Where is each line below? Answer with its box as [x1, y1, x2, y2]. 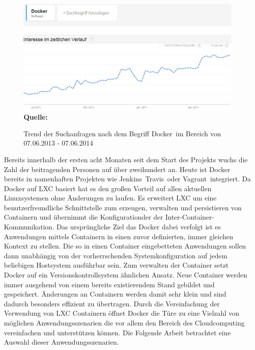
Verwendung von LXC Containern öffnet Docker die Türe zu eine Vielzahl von [4, 308, 239, 318]
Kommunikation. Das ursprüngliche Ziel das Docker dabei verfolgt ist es [4, 222, 221, 232]
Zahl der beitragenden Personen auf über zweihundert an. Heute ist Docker [4, 164, 230, 174]
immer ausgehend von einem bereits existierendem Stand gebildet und [4, 279, 215, 289]
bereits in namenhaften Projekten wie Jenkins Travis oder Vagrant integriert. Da [4, 174, 251, 184]
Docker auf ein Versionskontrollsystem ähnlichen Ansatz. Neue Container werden [4, 270, 248, 280]
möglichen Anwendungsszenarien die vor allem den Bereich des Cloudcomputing [4, 318, 245, 328]
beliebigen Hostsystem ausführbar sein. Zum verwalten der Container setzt [4, 260, 229, 270]
